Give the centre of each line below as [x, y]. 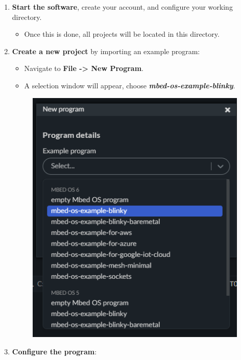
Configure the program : [54, 351]
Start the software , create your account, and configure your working [122, 7]
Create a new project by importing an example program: [106, 51]
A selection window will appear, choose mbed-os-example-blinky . [130, 85]
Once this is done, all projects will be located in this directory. [122, 34]
